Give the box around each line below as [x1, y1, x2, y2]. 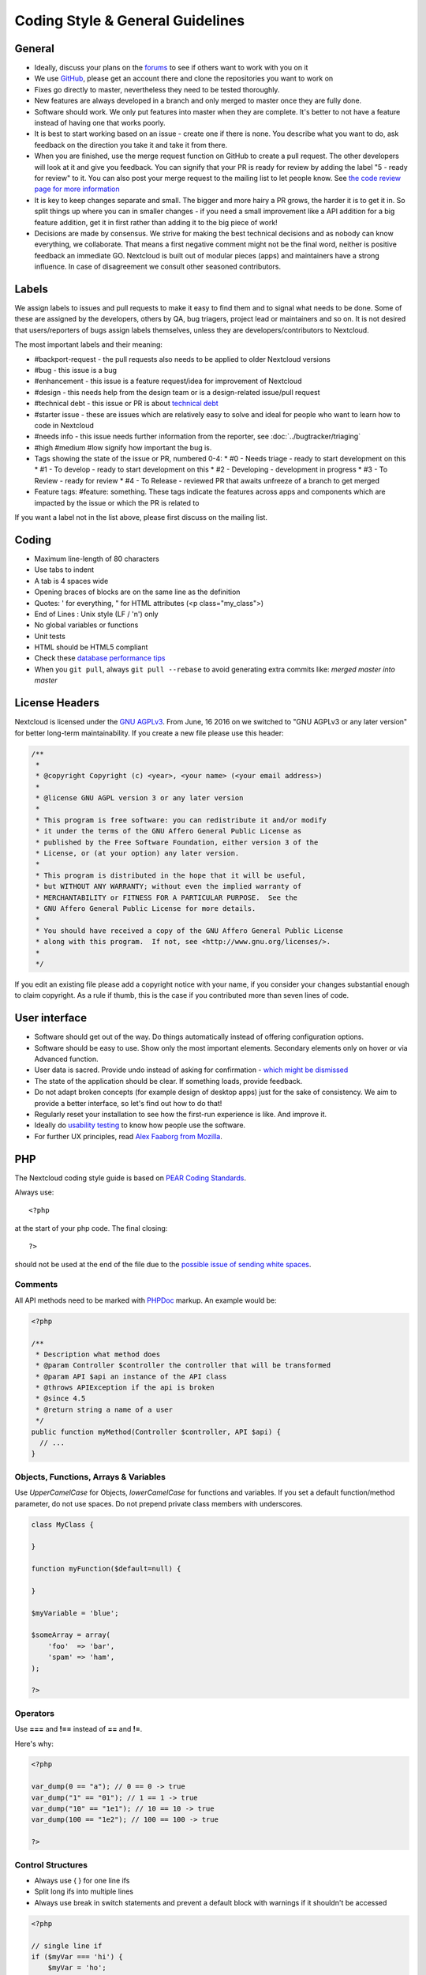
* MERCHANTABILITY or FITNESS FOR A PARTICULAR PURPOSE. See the [35, 893, 298, 902]
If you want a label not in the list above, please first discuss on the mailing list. [14, 513, 268, 522]
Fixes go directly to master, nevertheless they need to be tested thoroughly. [34, 85, 280, 94]
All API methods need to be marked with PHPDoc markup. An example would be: [14, 1296, 278, 1305]
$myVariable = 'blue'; [31, 1608, 119, 1617]
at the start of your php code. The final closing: [14, 1223, 168, 1232]
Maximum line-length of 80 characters [34, 554, 159, 563]
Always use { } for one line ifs [34, 1875, 130, 1885]
